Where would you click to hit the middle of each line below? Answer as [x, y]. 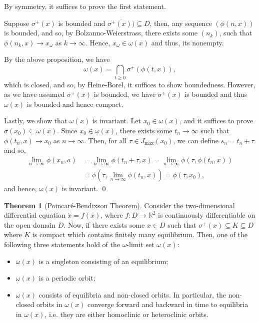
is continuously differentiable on [207, 215]
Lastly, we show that [36, 121]
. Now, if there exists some [104, 224]
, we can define [196, 140]
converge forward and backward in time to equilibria [168, 304]
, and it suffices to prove [216, 121]
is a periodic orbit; [67, 278]
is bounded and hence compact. [75, 104]
